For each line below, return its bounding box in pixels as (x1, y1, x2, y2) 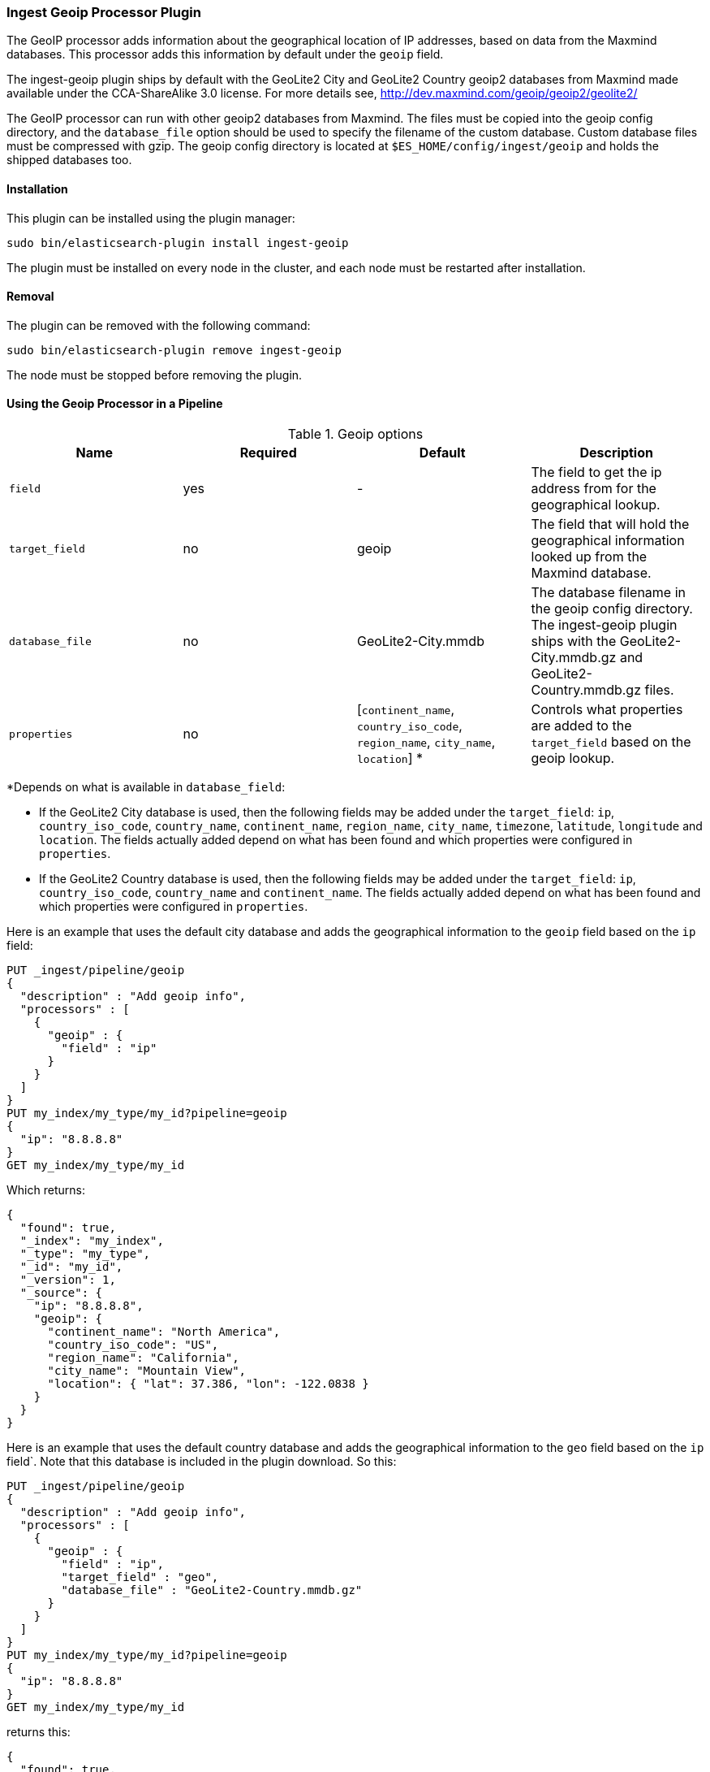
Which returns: (6, 1183, 85, 1198)
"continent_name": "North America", (47, 1325, 281, 1339)
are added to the (531, 717, 632, 734)
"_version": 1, (19, 1273, 116, 1287)
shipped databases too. (6, 153, 132, 167)
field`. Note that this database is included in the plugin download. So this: (6, 1454, 397, 1469)
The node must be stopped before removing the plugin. (6, 367, 303, 382)
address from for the (531, 480, 656, 497)
